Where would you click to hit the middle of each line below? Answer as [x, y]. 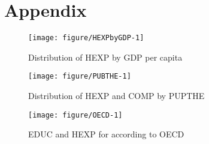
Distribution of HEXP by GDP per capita [105, 57]
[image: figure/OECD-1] [75, 115]
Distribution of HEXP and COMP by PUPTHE [116, 96]
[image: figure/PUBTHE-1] [80, 76]
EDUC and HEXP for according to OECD [106, 134]
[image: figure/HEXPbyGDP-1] [86, 38]
